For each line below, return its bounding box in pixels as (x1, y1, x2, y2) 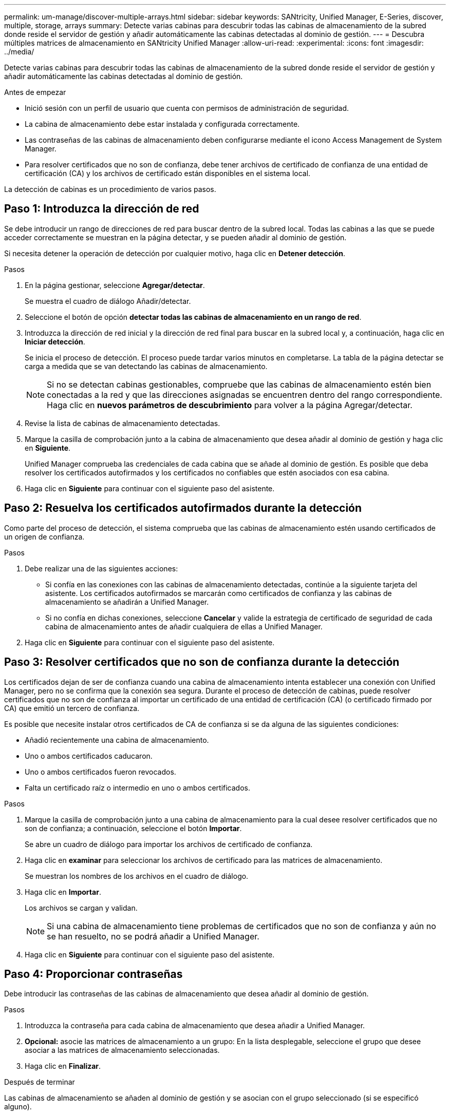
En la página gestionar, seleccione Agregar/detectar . (25, 280, 205, 290)
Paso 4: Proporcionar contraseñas (4, 967, 183, 981)
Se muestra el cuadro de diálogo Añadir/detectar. (25, 296, 191, 305)
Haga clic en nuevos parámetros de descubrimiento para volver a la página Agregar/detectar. (47, 399, 413, 410)
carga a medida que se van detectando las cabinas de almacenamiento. (25, 361, 268, 371)
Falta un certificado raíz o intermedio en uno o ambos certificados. (25, 783, 250, 792)
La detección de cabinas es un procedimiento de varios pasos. (4, 185, 216, 194)
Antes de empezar (4, 88, 66, 97)
